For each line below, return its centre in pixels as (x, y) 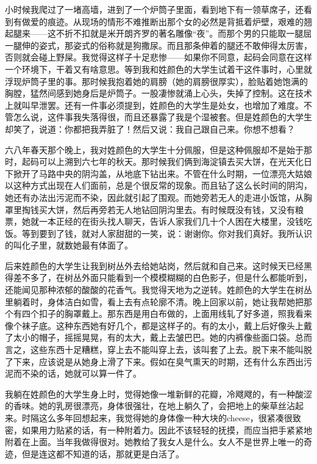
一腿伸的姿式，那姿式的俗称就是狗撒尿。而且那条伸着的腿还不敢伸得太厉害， (158, 45)
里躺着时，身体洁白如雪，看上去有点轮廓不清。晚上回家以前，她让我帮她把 (154, 301)
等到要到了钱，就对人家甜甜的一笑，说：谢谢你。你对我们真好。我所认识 (167, 233)
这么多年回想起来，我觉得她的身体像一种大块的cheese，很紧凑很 (166, 418)
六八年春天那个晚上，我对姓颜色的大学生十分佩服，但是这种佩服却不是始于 (154, 149)
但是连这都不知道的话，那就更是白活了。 (103, 453)
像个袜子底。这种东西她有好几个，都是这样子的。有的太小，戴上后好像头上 (154, 325)
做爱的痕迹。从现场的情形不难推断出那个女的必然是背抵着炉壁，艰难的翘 (167, 21)
